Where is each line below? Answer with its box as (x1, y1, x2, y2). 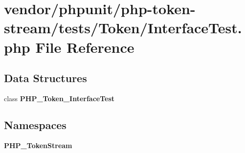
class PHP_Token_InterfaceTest (4, 93, 115, 103)
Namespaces (4, 117, 67, 132)
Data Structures (4, 70, 87, 86)
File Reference (35, 37, 134, 57)
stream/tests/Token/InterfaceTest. (4, 18, 242, 38)
